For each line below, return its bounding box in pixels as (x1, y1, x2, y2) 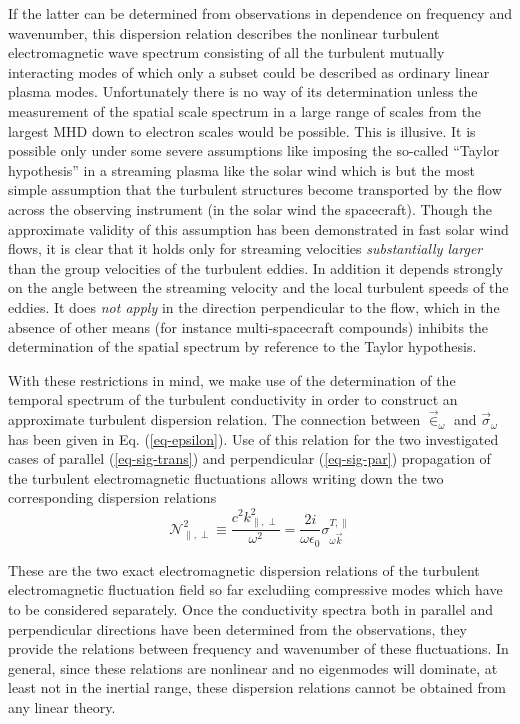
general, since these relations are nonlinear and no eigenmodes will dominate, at (8, 657, 498, 678)
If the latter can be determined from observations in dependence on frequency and (8, 3, 512, 23)
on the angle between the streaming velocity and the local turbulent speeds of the (8, 277, 509, 298)
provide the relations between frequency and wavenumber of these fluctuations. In (8, 638, 509, 659)
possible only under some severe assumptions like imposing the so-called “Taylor (8, 140, 500, 161)
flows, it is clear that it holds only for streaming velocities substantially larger (8, 238, 483, 259)
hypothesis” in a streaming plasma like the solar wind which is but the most (8, 159, 475, 180)
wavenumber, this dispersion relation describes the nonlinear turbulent (8, 22, 440, 43)
